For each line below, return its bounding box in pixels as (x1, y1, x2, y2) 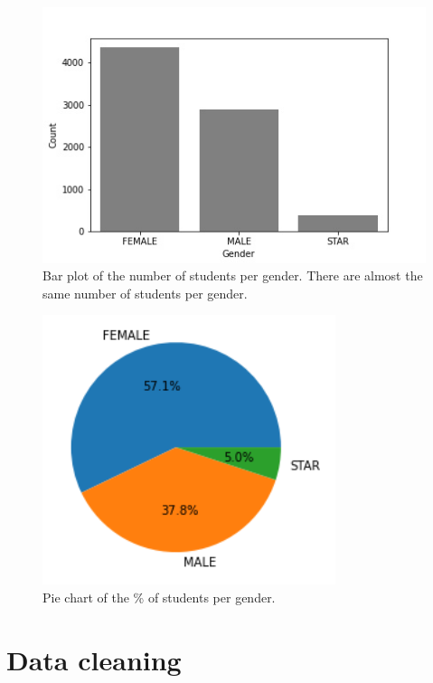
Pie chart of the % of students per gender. (42, 588, 276, 607)
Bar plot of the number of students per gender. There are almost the (42, 266, 423, 285)
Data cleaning (6, 640, 182, 678)
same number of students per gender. (42, 283, 248, 302)
